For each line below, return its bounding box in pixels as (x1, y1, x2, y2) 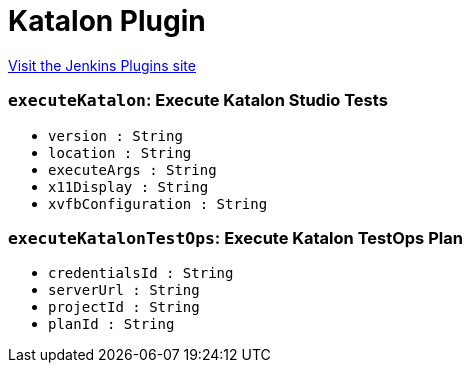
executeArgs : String (48, 161, 217, 178)
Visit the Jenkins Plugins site (8, 56, 196, 74)
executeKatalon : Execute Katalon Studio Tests (8, 90, 388, 111)
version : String (48, 127, 183, 144)
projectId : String (48, 299, 200, 316)
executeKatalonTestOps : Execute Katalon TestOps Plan (8, 227, 463, 248)
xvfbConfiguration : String (48, 195, 268, 212)
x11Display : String (48, 178, 209, 195)
